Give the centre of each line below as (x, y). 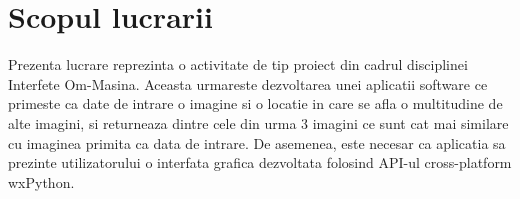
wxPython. (41, 181)
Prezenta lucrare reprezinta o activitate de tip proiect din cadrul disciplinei (238, 64)
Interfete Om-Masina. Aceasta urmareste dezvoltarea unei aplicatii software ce (248, 83)
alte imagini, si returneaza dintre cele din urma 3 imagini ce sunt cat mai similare (258, 122)
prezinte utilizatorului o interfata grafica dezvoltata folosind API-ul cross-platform (260, 162)
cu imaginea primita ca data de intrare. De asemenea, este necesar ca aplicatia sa (257, 142)
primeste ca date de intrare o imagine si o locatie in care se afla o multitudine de (255, 103)
